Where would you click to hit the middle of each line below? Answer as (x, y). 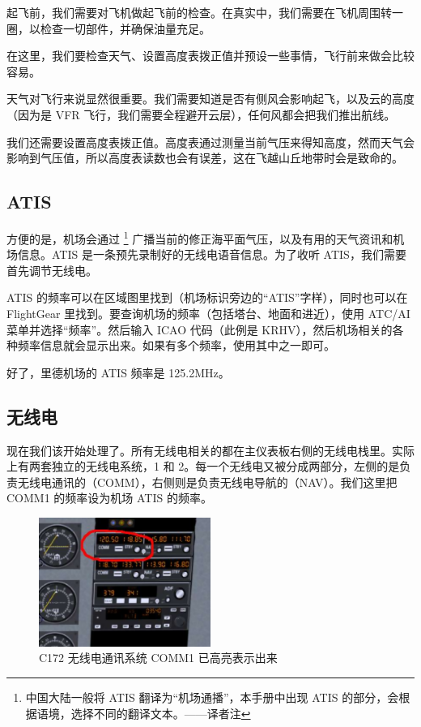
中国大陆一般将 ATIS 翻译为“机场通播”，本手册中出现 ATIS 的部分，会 (212, 697)
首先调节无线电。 (52, 270)
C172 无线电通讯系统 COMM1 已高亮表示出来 (158, 658)
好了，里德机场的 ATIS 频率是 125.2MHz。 (118, 372)
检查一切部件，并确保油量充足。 (125, 28)
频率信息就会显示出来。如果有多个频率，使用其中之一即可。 (176, 345)
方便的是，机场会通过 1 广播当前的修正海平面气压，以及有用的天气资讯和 (200, 237)
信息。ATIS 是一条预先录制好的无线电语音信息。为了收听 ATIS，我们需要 (212, 254)
